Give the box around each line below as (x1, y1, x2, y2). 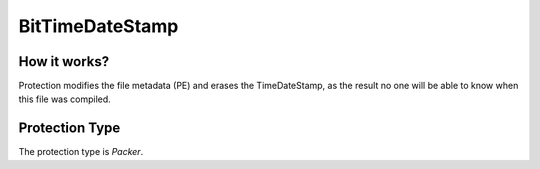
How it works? (18, 53, 110, 70)
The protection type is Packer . (18, 146, 144, 158)
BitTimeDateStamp (18, 15, 179, 37)
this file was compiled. (18, 93, 112, 105)
